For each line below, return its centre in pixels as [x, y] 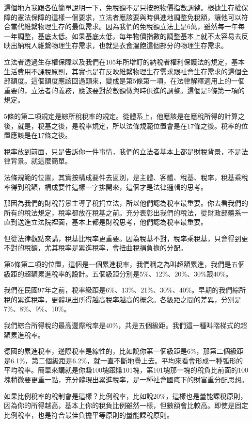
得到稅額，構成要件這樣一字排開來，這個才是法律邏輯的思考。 [109, 187]
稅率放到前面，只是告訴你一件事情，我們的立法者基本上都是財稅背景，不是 [123, 151]
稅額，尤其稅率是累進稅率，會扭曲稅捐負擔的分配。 [105, 248]
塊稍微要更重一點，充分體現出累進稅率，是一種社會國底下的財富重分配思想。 [126, 379]
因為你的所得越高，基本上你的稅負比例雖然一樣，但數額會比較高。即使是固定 [126, 405]
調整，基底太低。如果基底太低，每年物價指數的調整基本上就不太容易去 [129, 36]
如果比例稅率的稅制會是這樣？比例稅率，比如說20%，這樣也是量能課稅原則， [126, 396]
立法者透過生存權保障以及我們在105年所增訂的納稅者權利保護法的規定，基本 [124, 61]
